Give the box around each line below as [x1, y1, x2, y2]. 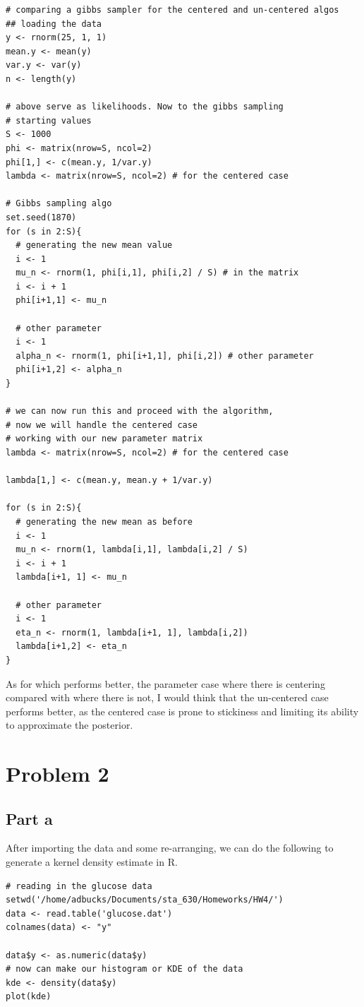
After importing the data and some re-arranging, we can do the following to [6, 840, 334, 855]
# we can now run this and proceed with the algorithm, [6, 406, 274, 417]
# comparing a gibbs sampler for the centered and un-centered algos [6, 5, 339, 15]
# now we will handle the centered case [6, 419, 198, 430]
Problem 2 [6, 759, 109, 788]
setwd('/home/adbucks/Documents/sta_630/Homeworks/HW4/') [6, 895, 284, 905]
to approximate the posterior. [6, 717, 133, 732]
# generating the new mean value [16, 240, 173, 251]
